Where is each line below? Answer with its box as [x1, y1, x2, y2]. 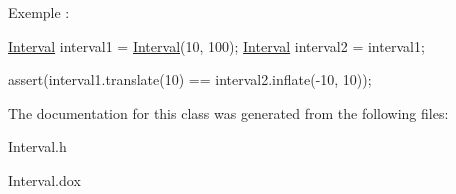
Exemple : [8, 2, 70, 22]
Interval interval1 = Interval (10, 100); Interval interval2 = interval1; [8, 35, 425, 56]
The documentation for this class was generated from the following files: [8, 102, 449, 123]
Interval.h [8, 136, 67, 157]
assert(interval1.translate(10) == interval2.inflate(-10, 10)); [8, 69, 372, 90]
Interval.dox [8, 169, 81, 190]
